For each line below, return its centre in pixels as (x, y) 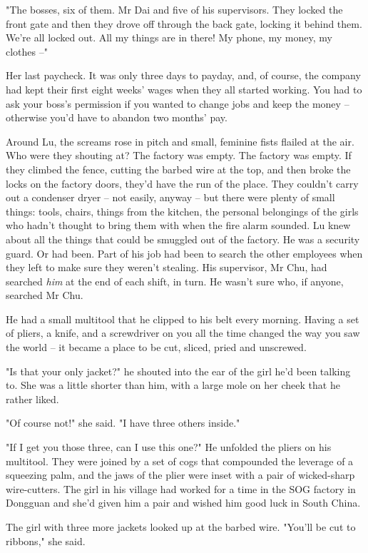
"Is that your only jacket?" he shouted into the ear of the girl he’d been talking (178, 371)
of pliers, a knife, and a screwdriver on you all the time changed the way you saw (183, 333)
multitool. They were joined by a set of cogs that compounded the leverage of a (180, 461)
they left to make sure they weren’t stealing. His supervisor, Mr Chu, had (167, 267)
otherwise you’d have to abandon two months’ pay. (117, 117)
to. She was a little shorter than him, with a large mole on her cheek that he (173, 385)
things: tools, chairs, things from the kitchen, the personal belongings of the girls (182, 211)
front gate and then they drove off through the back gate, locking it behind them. (184, 23)
